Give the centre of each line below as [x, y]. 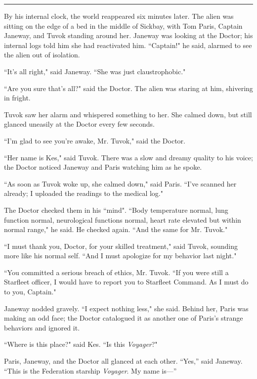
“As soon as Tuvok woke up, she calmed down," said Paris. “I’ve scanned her [120, 183]
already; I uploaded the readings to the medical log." [84, 193]
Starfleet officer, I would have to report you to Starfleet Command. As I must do [126, 282]
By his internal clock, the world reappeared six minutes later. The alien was [119, 16]
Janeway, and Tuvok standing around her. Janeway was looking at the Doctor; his [128, 35]
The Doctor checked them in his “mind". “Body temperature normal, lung [116, 210]
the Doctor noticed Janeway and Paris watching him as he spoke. [103, 167]
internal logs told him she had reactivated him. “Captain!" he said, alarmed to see [128, 45]
